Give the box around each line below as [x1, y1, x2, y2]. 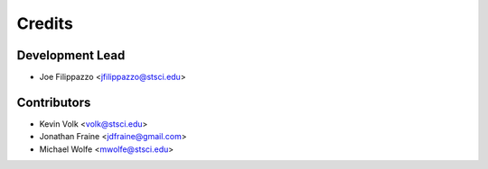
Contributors [16, 94, 91, 110]
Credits [16, 13, 74, 33]
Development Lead [16, 48, 126, 63]
